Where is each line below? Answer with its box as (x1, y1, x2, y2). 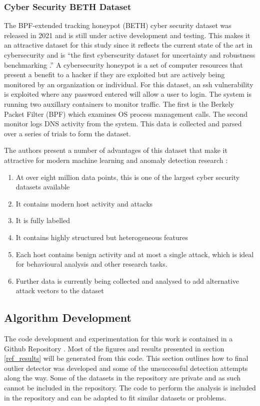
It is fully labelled (15, 215, 70, 226)
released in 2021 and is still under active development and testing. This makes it (4, 30, 250, 40)
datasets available (15, 181, 70, 192)
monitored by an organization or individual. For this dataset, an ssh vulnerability (4, 79, 253, 89)
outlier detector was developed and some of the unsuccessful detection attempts (4, 362, 248, 373)
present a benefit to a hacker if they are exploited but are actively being (4, 69, 225, 80)
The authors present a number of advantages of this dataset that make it (4, 145, 227, 155)
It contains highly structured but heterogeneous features (15, 232, 188, 242)
